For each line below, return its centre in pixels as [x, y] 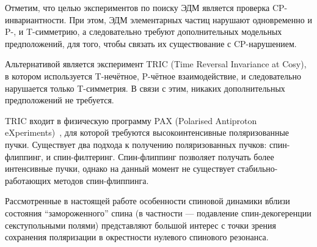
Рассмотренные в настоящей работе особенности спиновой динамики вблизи [148, 201]
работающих [28, 180]
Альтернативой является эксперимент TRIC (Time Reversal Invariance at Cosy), [156, 64]
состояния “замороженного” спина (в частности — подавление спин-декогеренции [158, 212]
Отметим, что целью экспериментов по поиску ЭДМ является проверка [137, 7]
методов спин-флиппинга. [101, 180]
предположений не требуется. [60, 100]
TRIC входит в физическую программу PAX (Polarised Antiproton [131, 120]
